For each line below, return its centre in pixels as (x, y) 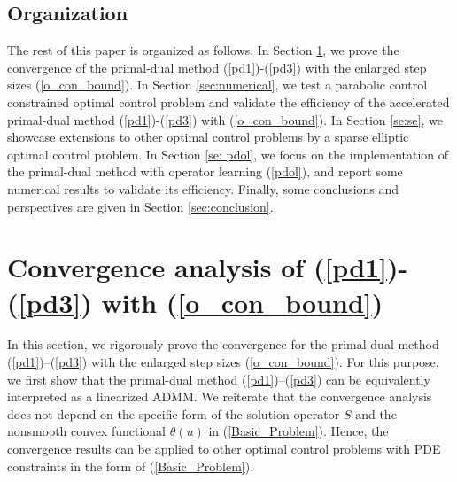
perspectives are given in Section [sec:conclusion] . (140, 206)
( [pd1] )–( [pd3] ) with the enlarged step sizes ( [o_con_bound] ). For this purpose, (223, 362)
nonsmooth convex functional (86, 431)
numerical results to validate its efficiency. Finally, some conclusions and (203, 188)
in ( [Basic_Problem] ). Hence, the (298, 431)
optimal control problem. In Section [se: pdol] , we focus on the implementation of (228, 154)
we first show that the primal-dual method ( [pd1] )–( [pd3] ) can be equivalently (219, 379)
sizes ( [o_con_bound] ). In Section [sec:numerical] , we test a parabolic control (217, 85)
